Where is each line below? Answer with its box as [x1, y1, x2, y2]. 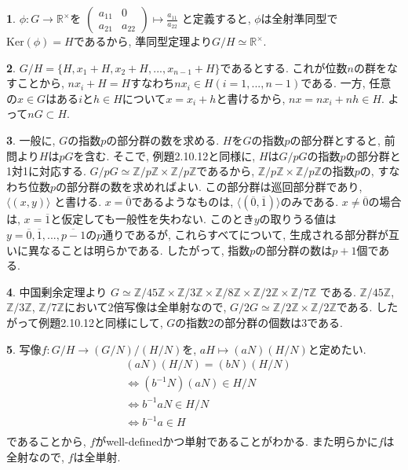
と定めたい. [308, 340, 366, 357]
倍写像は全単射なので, [113, 299, 227, 315]
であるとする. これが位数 [220, 59, 348, 75]
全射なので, [6, 448, 64, 464]
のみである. [280, 193, 339, 210]
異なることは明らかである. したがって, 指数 [27, 241, 250, 258]
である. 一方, [301, 75, 366, 91]
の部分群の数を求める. [106, 131, 220, 148]
